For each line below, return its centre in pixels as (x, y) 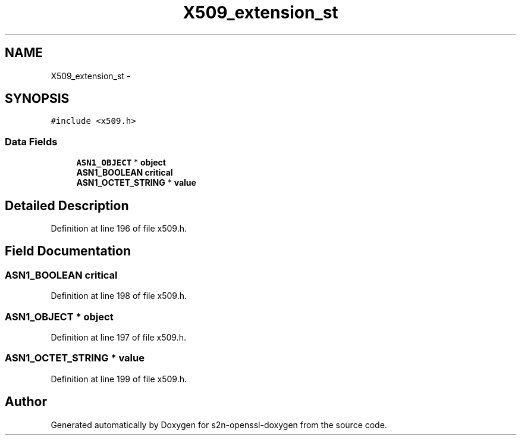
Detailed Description (67, 205)
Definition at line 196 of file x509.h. (119, 229)
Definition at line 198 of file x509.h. (119, 296)
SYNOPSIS (37, 99)
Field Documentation (68, 251)
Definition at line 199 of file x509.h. (119, 379)
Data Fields (31, 141)
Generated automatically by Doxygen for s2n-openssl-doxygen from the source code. (219, 425)
